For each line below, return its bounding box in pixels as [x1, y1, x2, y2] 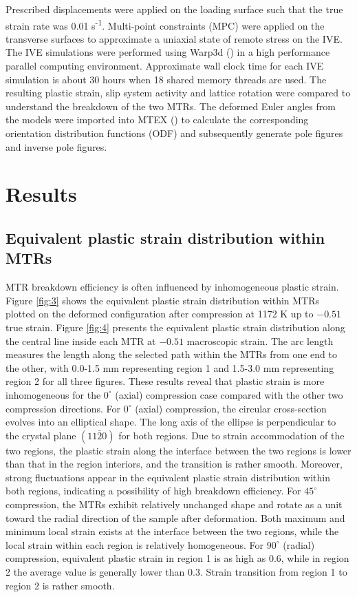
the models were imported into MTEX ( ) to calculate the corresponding [6, 112, 309, 127]
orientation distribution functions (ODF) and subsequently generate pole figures [6, 126, 343, 140]
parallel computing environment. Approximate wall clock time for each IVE [6, 59, 324, 73]
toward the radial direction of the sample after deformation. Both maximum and [6, 510, 345, 525]
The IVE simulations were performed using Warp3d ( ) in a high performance [6, 45, 330, 59]
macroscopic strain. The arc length [186, 333, 334, 348]
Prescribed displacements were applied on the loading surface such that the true [6, 2, 343, 16]
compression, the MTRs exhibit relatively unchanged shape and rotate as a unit [6, 497, 343, 512]
